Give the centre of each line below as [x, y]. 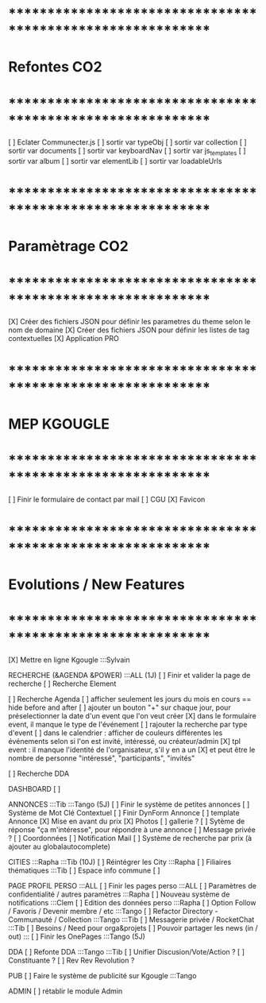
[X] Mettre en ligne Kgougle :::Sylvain [69, 660]
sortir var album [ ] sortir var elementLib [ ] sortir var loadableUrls [115, 161]
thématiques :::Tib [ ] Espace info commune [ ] [84, 870]
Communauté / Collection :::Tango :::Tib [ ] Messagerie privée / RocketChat [131, 920]
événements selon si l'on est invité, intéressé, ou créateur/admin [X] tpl [124, 742]
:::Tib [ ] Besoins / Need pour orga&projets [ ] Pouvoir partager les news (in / [133, 928]
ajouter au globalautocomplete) [60, 846]
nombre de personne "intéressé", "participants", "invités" [102, 758]
